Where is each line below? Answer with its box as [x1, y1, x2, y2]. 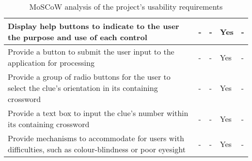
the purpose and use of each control [8, 31, 147, 43]
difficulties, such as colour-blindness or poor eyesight [8, 144, 186, 155]
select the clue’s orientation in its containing [8, 82, 158, 93]
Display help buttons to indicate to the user [8, 20, 179, 31]
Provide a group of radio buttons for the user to [8, 71, 171, 82]
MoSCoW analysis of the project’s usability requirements [29, 1, 223, 12]
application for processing [8, 57, 94, 68]
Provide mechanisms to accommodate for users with [8, 132, 184, 144]
